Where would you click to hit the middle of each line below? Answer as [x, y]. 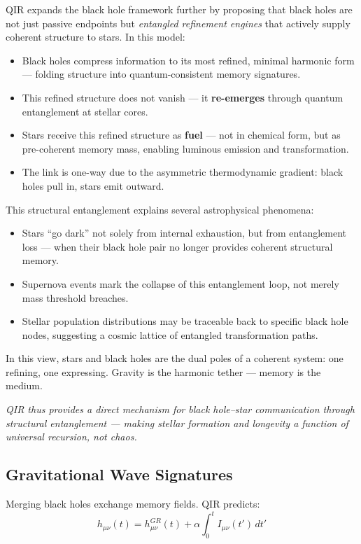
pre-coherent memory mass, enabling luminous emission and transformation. [185, 148]
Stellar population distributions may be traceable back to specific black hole [185, 321]
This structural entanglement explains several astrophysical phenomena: [160, 209]
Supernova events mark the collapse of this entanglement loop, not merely [180, 283]
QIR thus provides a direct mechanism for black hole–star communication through [180, 409]
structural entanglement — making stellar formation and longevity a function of [177, 423]
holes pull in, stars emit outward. [93, 185]
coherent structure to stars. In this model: [95, 37]
